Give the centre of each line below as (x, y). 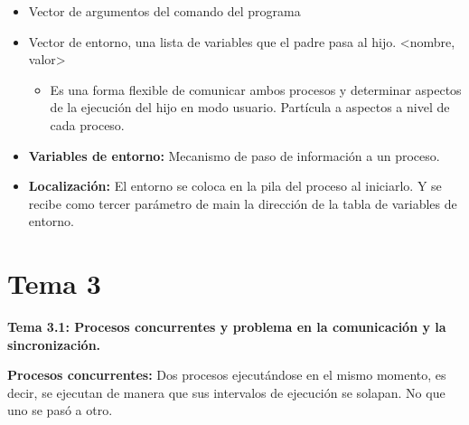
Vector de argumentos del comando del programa (164, 11)
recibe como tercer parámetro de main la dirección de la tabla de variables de (243, 203)
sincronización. (54, 344)
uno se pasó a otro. (60, 410)
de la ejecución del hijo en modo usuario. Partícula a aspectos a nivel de (250, 107)
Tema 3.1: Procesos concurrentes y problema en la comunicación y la (227, 327)
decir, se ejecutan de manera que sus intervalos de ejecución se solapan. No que (226, 392)
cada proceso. (87, 124)
